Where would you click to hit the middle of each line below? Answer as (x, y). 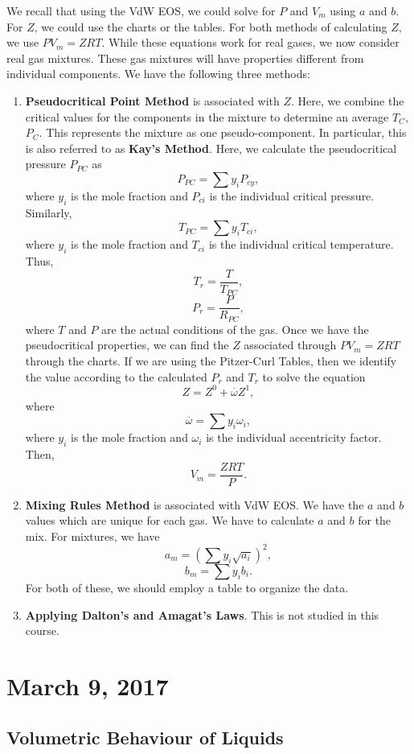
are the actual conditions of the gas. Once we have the (235, 329)
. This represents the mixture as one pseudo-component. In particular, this (223, 132)
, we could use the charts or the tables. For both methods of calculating (211, 26)
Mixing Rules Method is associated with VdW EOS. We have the (195, 504)
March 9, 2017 (88, 685)
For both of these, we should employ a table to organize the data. (187, 587)
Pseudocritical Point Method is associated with (152, 100)
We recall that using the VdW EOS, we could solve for (141, 10)
